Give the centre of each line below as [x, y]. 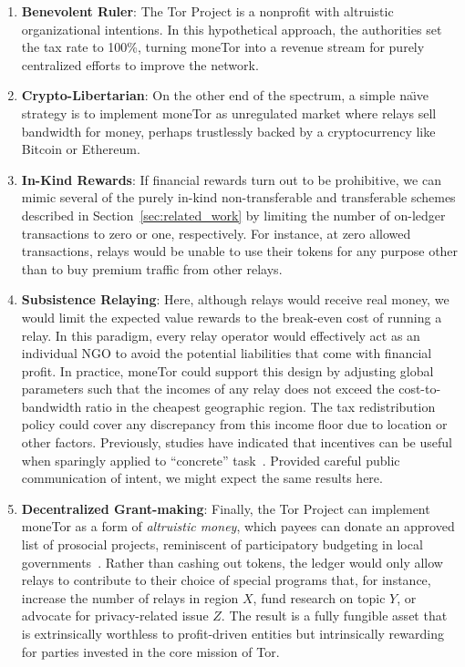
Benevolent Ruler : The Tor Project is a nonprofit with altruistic [207, 11]
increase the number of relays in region [130, 597]
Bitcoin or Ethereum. [81, 149]
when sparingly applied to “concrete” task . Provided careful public [211, 460]
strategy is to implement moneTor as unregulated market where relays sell [229, 113]
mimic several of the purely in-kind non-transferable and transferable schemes [238, 197]
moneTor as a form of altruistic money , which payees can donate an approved [238, 526]
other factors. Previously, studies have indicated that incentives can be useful [237, 442]
